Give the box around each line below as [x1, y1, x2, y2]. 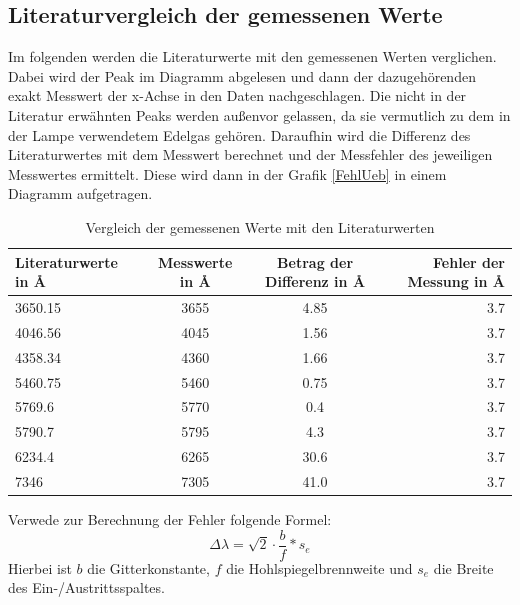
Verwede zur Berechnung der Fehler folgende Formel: [8, 508, 332, 529]
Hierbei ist [8, 557, 72, 578]
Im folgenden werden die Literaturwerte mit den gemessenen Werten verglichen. [8, 46, 497, 67]
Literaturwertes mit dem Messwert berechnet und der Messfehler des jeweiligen [8, 144, 493, 165]
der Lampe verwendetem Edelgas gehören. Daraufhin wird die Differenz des [8, 124, 471, 145]
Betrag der [277, 251, 354, 272]
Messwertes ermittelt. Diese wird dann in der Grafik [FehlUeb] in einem [8, 163, 447, 184]
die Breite [433, 557, 494, 578]
